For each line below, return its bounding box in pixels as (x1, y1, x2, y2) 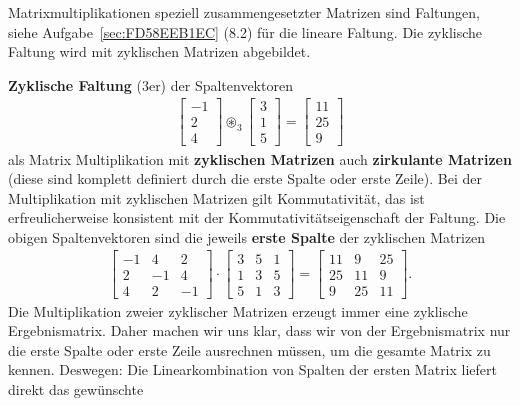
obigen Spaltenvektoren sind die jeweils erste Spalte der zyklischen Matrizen (8, 226, 486, 247)
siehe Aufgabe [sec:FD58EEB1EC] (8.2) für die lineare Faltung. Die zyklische (8, 21, 483, 42)
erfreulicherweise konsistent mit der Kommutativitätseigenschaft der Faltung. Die (8, 207, 506, 228)
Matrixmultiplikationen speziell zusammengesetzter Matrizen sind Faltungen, (8, 2, 480, 22)
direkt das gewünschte (8, 378, 144, 399)
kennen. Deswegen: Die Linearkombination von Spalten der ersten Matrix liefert (8, 359, 498, 380)
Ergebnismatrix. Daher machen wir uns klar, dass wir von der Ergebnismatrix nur (8, 320, 511, 341)
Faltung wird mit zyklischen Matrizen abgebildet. (8, 41, 311, 62)
